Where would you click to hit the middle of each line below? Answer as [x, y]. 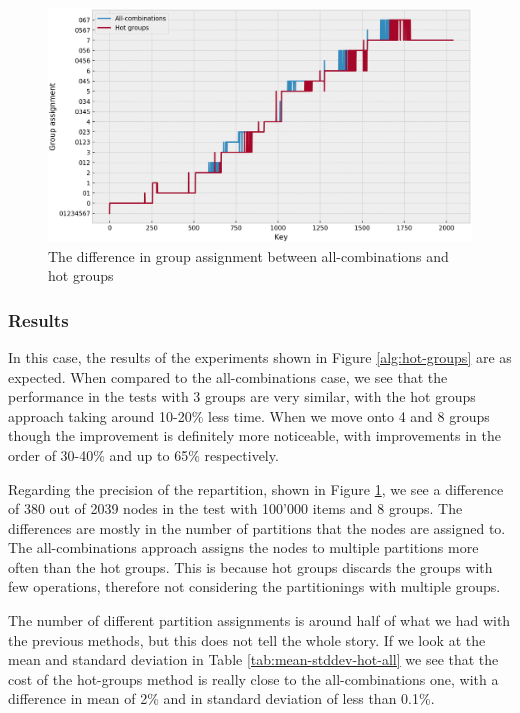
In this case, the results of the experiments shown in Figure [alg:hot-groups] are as [260, 356]
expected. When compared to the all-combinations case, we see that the [228, 376]
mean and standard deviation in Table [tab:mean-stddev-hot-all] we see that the [253, 659]
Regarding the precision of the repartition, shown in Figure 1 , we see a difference [256, 488]
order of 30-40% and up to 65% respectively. [143, 454]
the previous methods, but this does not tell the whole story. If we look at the [247, 639]
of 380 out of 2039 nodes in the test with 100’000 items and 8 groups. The [235, 508]
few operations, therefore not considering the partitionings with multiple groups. [254, 586]
